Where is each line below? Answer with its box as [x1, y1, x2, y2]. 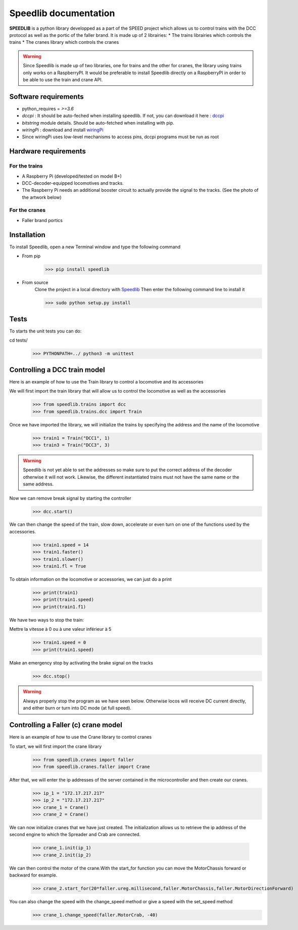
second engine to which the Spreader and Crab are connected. [9, 832, 141, 838]
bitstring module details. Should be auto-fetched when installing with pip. [22, 120, 174, 126]
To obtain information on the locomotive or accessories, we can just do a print [9, 576, 172, 582]
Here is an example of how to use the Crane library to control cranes [9, 734, 152, 740]
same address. [23, 481, 54, 487]
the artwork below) [22, 194, 62, 200]
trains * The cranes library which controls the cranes [9, 39, 119, 45]
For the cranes [9, 207, 46, 214]
